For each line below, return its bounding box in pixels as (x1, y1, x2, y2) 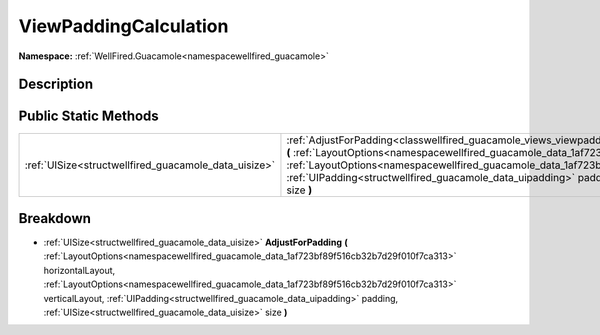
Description (18, 76, 94, 93)
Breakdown (18, 210, 92, 227)
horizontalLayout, (43, 264, 116, 276)
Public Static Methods (18, 108, 159, 125)
